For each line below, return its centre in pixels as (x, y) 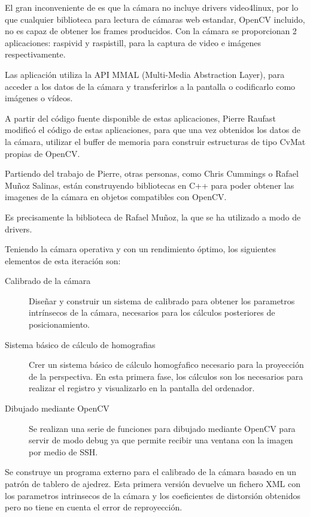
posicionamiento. (59, 324)
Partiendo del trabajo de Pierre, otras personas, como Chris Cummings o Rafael (152, 173)
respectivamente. (35, 54)
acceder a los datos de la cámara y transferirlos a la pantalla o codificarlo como (150, 86)
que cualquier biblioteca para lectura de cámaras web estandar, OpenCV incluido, (155, 19)
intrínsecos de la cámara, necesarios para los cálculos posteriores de (152, 312)
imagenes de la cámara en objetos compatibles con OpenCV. (116, 197)
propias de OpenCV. (42, 153)
